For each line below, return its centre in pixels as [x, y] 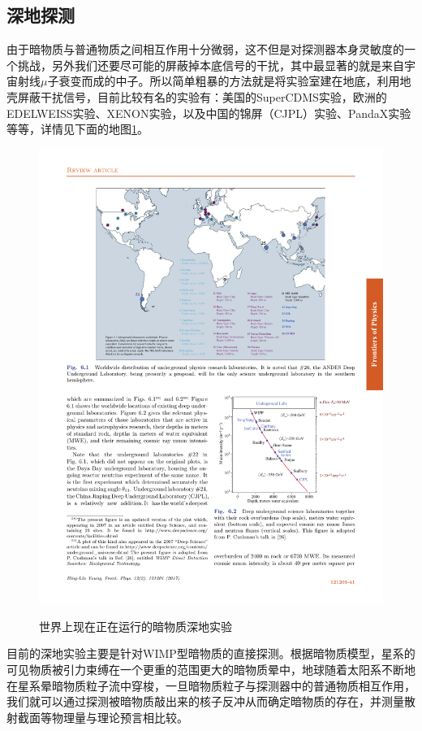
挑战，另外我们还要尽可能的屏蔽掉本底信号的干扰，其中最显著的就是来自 [211, 65]
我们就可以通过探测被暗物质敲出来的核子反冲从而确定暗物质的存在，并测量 [205, 701]
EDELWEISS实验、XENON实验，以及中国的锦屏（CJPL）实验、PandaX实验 [209, 113]
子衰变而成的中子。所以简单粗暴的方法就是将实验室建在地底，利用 [224, 81]
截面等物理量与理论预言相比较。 [103, 717]
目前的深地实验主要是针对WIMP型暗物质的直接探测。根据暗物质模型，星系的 [211, 653]
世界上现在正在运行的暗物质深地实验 [136, 626]
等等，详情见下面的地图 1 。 [78, 129]
